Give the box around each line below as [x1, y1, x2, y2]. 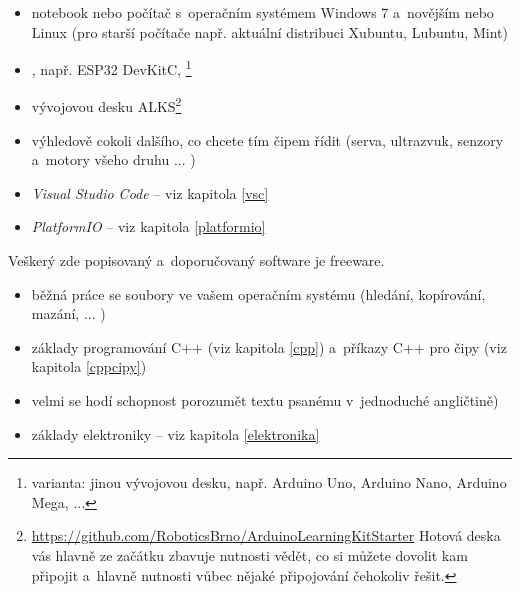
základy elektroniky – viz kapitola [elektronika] [31, 423, 320, 444]
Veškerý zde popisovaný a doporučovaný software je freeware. [8, 250, 385, 271]
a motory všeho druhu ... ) [31, 149, 196, 170]
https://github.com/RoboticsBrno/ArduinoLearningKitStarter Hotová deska [31, 525, 501, 546]
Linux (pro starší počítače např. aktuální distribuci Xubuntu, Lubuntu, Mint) [31, 21, 508, 42]
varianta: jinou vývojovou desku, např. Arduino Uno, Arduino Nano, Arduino [31, 472, 507, 493]
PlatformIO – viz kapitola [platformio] [31, 216, 266, 237]
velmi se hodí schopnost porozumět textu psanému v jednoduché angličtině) [31, 390, 499, 411]
